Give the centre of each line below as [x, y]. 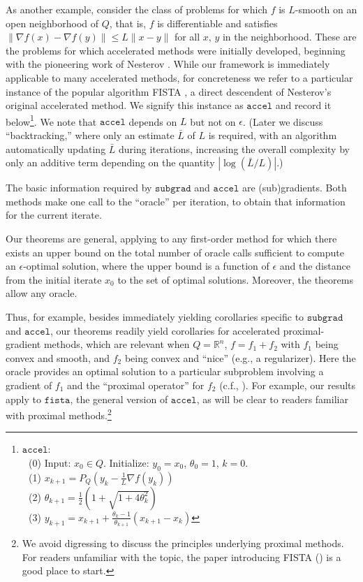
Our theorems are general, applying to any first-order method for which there [171, 238]
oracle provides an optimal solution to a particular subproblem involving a [165, 371]
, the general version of [119, 399]
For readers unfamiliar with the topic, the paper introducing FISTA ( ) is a [181, 556]
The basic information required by [79, 188]
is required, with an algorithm [273, 135]
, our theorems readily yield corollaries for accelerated [165, 330]
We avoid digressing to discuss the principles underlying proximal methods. [183, 543]
